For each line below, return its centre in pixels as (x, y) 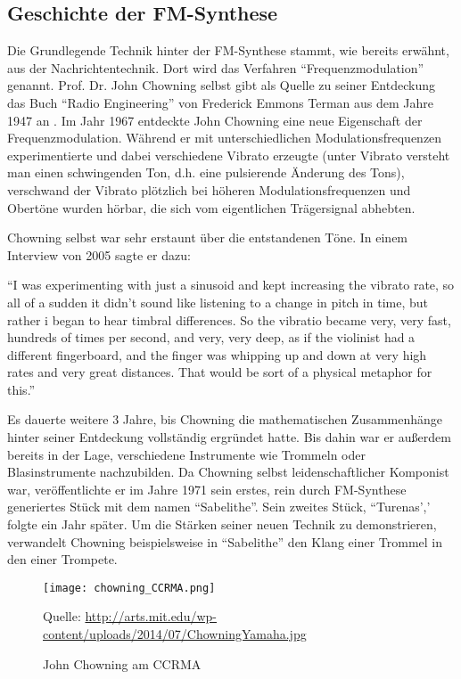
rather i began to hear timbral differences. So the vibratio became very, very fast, (229, 319)
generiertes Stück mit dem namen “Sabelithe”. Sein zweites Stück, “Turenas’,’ (219, 507)
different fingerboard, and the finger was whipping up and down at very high (217, 354)
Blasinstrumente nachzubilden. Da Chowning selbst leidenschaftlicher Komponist (228, 472)
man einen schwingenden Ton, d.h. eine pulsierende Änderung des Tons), (206, 172)
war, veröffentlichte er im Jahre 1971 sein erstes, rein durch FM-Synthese (207, 489)
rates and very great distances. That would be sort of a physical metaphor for (220, 372)
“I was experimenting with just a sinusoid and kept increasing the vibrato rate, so (231, 285)
